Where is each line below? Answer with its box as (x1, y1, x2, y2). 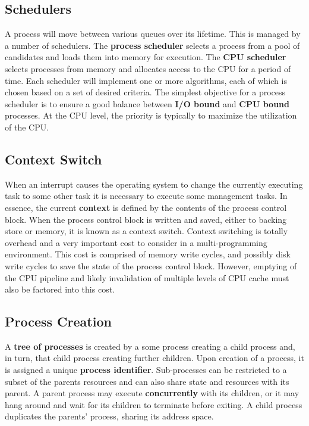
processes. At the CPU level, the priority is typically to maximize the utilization (5, 109, 297, 122)
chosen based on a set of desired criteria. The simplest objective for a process (5, 86, 286, 98)
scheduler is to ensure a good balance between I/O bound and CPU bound (5, 97, 289, 110)
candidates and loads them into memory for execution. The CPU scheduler (5, 51, 286, 63)
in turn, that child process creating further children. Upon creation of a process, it (5, 352, 304, 364)
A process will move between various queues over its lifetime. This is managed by (5, 27, 301, 40)
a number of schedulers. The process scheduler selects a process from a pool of (5, 39, 300, 51)
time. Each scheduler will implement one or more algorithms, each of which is (5, 74, 287, 86)
